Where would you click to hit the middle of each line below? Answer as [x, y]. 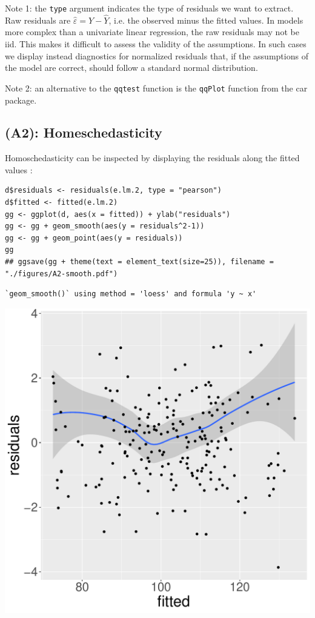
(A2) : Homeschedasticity [84, 132]
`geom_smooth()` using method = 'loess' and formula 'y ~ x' [131, 294]
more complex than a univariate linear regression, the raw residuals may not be [152, 32]
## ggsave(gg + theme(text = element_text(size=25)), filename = [139, 262]
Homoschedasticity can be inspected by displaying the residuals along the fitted [152, 158]
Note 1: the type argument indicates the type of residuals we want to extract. [149, 8]
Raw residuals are [38, 20]
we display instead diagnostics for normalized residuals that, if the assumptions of [157, 55]
